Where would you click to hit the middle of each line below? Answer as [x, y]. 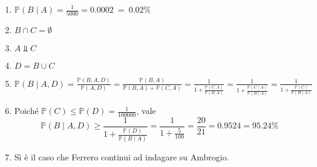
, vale [146, 111]
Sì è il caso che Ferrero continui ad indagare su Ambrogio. [122, 157]
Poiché [26, 111]
